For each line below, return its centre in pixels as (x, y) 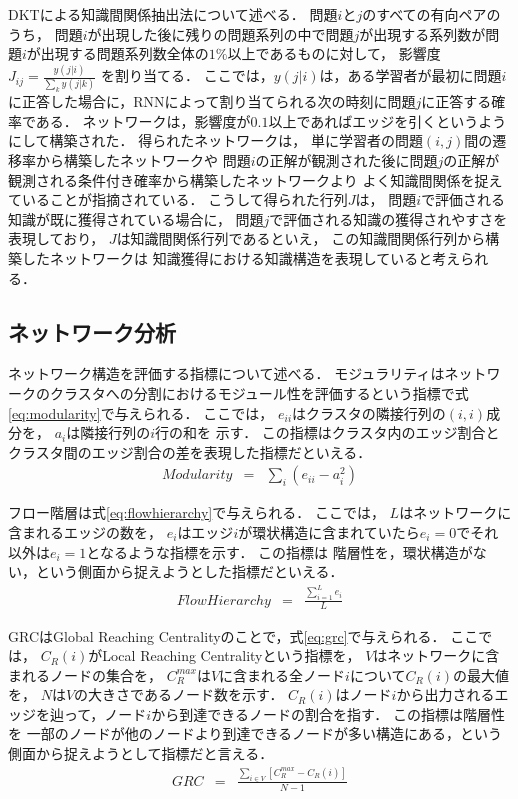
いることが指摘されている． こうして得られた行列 (184, 199)
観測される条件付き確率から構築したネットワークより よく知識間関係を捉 (248, 179)
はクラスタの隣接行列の (369, 412)
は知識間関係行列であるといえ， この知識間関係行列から (301, 238)
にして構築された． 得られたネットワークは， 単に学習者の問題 (215, 140)
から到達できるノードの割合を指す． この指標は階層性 (328, 713)
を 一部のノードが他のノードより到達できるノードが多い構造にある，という (255, 733)
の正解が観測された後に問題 (346, 160)
